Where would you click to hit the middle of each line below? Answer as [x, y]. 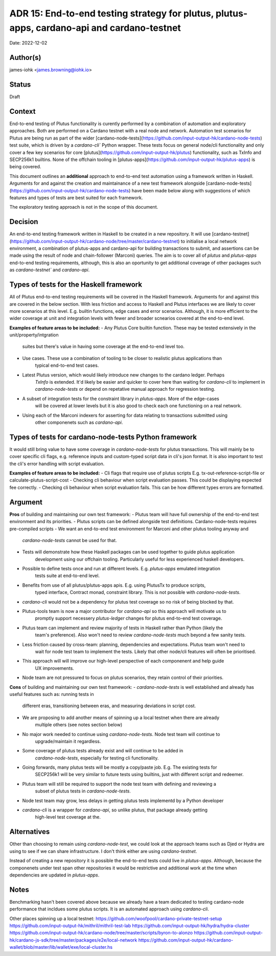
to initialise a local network [209, 241]
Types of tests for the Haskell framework [76, 285]
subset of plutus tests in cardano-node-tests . [83, 791]
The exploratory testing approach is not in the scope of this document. [84, 207]
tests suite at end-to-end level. [67, 576]
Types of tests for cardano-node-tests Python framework [103, 437]
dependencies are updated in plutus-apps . [54, 875]
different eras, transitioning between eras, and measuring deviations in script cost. [109, 706]
